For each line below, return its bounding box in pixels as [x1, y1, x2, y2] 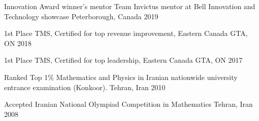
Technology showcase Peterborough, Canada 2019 [4, 11, 158, 21]
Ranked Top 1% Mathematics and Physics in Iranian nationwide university [4, 71, 238, 82]
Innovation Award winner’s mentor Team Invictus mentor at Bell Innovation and [4, 1, 255, 11]
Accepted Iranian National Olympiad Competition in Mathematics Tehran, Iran [4, 99, 253, 109]
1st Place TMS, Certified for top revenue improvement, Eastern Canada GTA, [4, 28, 248, 38]
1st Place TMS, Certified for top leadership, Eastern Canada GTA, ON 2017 [4, 55, 243, 65]
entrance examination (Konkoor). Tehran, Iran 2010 [4, 82, 166, 92]
